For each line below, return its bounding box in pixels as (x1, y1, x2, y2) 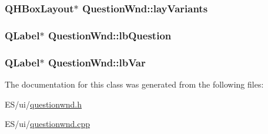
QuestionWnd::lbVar (48, 55, 146, 69)
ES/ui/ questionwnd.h (5, 98, 82, 110)
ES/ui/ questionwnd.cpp (5, 118, 90, 130)
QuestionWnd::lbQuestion (48, 28, 172, 42)
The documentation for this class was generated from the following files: (5, 78, 264, 90)
